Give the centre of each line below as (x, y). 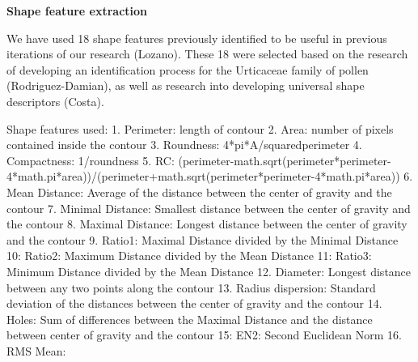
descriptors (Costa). (55, 101)
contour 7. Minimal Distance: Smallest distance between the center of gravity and (209, 208)
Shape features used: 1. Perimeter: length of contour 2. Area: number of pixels (200, 128)
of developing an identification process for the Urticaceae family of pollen (188, 69)
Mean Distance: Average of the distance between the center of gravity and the (199, 192)
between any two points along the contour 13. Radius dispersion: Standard (191, 287)
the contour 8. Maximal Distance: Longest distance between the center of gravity (207, 224)
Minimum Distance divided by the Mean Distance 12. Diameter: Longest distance (209, 271)
